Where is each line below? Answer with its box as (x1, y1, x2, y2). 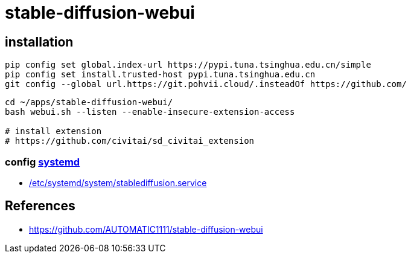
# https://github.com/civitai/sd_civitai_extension (5, 136, 255, 146)
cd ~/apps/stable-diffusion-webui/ (5, 97, 173, 108)
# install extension (5, 126, 102, 137)
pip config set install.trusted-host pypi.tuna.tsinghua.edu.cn (5, 69, 316, 80)
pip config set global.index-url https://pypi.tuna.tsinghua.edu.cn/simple (5, 60, 371, 70)
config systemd (5, 155, 80, 168)
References (5, 198, 75, 214)
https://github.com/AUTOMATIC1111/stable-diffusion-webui (29, 224, 263, 234)
